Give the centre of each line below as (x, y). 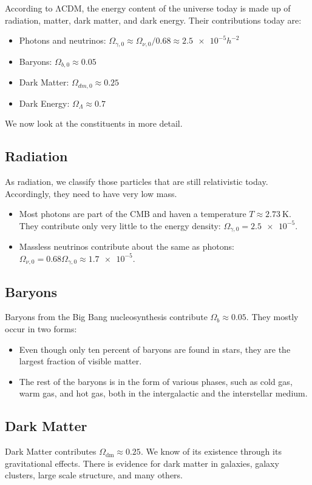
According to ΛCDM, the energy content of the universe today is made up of (148, 8)
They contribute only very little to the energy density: (120, 225)
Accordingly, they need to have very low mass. (91, 193)
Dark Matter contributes (51, 451)
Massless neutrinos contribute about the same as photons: (127, 246)
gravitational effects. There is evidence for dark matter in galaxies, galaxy (142, 463)
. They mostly (272, 317)
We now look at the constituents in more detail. (94, 123)
